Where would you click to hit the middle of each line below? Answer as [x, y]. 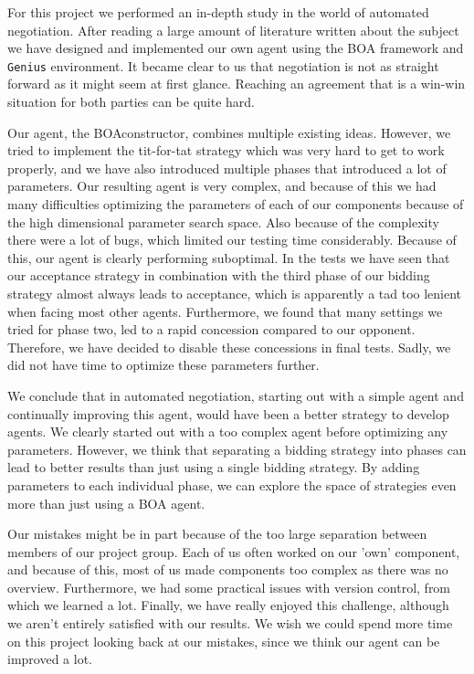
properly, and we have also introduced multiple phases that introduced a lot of [227, 168]
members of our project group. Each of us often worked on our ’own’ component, [234, 551]
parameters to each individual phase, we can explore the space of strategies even [232, 484]
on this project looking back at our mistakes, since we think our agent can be [224, 641]
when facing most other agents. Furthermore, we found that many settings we [225, 311]
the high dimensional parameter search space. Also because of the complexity [223, 221]
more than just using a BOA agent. [106, 503]
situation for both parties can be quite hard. [131, 102]
